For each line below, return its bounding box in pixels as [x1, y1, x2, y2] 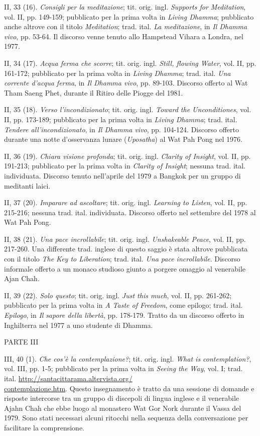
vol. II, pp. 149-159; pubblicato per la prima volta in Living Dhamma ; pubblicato [4, 11, 254, 22]
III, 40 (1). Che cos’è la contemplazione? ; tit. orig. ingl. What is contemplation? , [4, 353, 251, 364]
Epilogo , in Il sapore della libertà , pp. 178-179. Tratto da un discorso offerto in [4, 310, 244, 320]
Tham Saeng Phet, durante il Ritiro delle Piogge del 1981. [4, 87, 183, 98]
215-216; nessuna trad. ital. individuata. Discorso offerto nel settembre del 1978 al [4, 207, 256, 217]
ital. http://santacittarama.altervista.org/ [4, 373, 133, 383]
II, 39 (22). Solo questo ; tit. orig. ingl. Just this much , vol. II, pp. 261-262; [4, 290, 232, 300]
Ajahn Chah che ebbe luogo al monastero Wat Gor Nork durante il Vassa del [4, 402, 241, 413]
